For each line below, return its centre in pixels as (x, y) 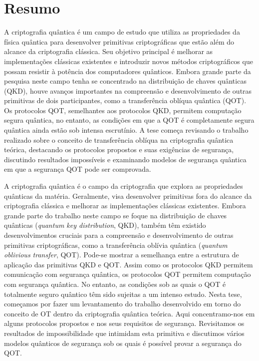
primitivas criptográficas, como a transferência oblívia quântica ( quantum (116, 245)
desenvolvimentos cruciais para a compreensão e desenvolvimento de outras (119, 235)
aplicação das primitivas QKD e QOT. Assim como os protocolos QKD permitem (129, 264)
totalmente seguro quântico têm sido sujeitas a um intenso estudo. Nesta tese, (123, 294)
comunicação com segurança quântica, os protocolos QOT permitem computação (128, 274)
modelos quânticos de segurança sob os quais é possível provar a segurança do (123, 343)
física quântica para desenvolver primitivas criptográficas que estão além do (119, 41)
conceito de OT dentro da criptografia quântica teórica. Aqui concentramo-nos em (129, 313)
